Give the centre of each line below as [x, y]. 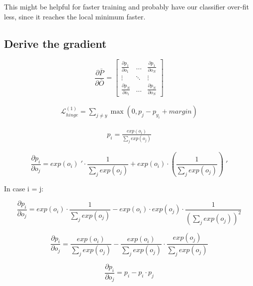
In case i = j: [24, 188]
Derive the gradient [55, 43]
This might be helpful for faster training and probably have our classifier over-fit [126, 6]
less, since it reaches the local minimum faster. [75, 16]
